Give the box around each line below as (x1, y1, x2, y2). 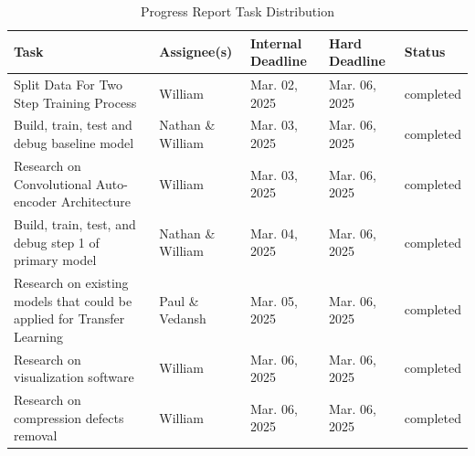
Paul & (159, 291, 199, 310)
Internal (250, 33, 302, 52)
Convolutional (14, 174, 92, 193)
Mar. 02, (250, 75, 298, 94)
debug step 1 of (14, 232, 100, 251)
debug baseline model (14, 133, 134, 153)
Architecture (60, 192, 132, 211)
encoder (14, 192, 58, 211)
